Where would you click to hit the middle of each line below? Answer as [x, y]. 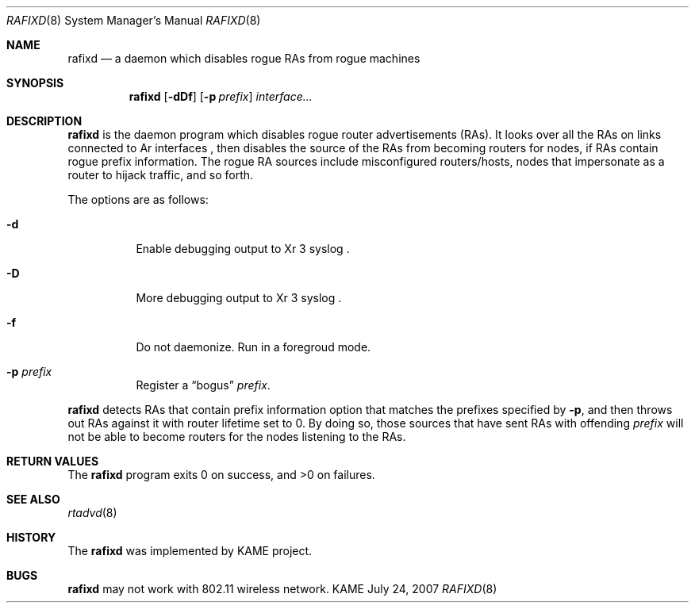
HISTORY [31, 537]
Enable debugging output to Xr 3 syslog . [243, 249]
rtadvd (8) [92, 513]
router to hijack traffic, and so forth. [161, 175]
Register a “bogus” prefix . [203, 385]
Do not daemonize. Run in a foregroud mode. [253, 347]
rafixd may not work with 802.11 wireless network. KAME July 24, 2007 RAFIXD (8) [282, 589]
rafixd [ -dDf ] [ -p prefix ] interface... [221, 96]
